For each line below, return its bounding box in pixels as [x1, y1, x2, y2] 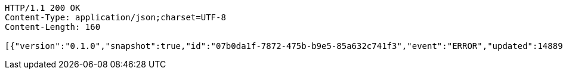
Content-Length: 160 [5, 22, 101, 32]
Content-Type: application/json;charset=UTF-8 [5, 13, 226, 22]
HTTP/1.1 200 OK [5, 3, 81, 13]
